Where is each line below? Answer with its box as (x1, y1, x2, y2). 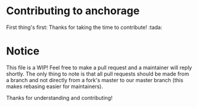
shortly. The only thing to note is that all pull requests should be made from (6, 70, 190, 77)
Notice (6, 44, 40, 58)
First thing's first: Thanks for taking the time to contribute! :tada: (6, 24, 162, 31)
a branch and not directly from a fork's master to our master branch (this (6, 76, 184, 83)
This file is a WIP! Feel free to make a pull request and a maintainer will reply (6, 64, 193, 71)
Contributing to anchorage (6, 4, 140, 18)
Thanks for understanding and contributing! (6, 94, 113, 101)
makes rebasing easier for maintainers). (6, 83, 103, 90)
